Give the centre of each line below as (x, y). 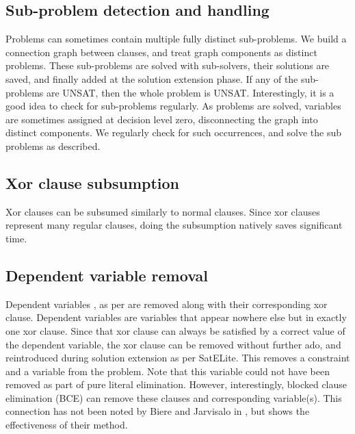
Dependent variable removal (107, 275)
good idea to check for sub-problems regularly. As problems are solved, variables (173, 106)
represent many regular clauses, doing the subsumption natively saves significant (174, 225)
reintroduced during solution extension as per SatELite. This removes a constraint (178, 358)
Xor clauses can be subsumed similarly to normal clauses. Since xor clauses (163, 211)
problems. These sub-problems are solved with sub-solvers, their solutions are (168, 65)
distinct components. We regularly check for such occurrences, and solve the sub (174, 132)
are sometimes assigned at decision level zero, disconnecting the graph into (162, 119)
